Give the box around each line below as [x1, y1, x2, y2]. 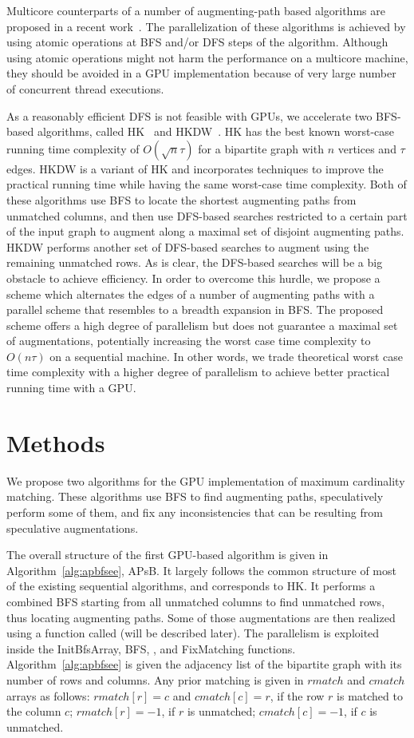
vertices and [337, 140, 396, 157]
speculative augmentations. [6, 519, 139, 536]
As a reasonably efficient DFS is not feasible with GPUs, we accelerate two [6, 107, 373, 124]
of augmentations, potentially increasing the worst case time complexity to [6, 332, 371, 349]
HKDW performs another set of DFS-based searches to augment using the [6, 238, 369, 255]
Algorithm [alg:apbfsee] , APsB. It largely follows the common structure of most [6, 561, 396, 578]
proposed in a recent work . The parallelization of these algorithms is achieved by [6, 18, 406, 34]
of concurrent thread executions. [6, 80, 164, 97]
